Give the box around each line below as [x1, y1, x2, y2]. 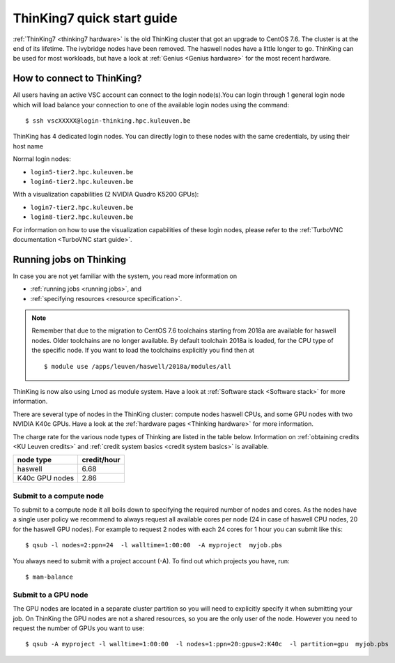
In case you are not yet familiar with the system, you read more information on [13, 272, 237, 280]
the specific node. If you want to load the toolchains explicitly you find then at [31, 346, 254, 355]
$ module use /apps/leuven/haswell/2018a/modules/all [44, 363, 231, 370]
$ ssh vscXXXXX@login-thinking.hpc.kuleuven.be [25, 117, 191, 125]
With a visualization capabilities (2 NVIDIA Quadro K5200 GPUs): [13, 190, 199, 199]
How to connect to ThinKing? [13, 73, 142, 84]
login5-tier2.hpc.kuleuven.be [30, 168, 134, 176]
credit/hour [82, 455, 121, 465]
